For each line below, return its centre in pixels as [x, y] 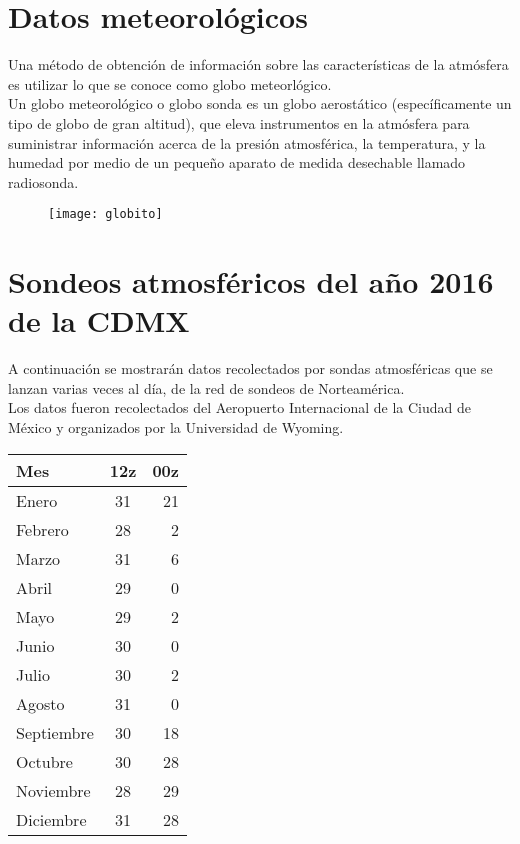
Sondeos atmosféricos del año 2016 [251, 281]
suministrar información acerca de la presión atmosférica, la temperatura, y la [247, 142]
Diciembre [51, 819]
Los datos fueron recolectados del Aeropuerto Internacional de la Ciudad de [240, 407]
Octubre [44, 761]
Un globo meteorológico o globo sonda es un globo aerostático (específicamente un [260, 103]
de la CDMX [99, 320]
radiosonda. [43, 181]
